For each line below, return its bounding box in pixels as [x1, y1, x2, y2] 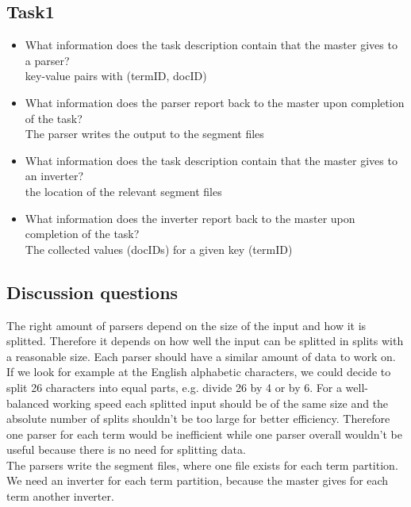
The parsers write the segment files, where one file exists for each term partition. [6, 456, 398, 473]
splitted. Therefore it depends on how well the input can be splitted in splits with [6, 332, 404, 349]
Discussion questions [6, 279, 179, 304]
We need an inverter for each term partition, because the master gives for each [6, 472, 389, 489]
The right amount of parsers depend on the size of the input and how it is [6, 317, 367, 333]
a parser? [25, 52, 70, 68]
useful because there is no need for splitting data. [6, 441, 246, 458]
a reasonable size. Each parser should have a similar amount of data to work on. [6, 348, 396, 364]
